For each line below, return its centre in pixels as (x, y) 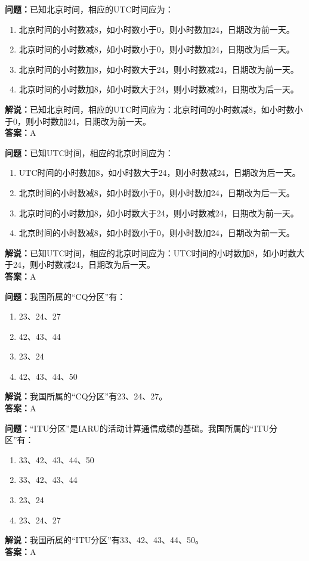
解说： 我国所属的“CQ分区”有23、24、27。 (86, 396)
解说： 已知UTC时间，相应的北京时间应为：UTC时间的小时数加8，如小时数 (151, 252)
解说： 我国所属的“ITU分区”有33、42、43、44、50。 (104, 540)
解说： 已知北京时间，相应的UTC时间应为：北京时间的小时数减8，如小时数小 (154, 109)
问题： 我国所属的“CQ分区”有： (65, 296)
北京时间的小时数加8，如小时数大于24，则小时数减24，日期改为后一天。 (159, 89)
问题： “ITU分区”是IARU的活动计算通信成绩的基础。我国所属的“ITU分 (141, 428)
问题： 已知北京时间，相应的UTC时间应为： (89, 9)
